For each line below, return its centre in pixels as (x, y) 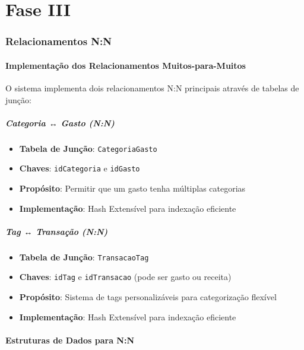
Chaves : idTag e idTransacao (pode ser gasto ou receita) (125, 277)
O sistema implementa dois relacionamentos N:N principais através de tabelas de (152, 88)
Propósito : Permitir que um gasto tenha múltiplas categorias (132, 188)
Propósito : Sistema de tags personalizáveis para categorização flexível (148, 297)
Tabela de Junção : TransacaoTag (84, 257)
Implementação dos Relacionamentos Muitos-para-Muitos (126, 65)
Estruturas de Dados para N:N (70, 340)
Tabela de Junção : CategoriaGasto (88, 148)
